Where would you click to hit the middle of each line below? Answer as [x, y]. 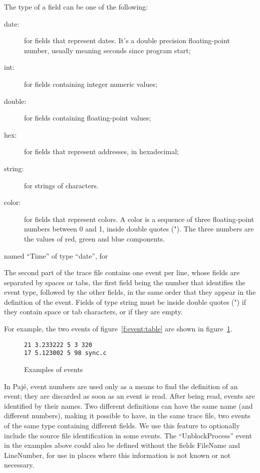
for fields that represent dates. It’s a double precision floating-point [127, 40]
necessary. [19, 465]
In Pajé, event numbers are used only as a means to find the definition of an [121, 386]
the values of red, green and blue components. [95, 238]
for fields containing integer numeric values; [91, 84]
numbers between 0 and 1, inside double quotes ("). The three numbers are [139, 229]
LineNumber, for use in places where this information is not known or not [117, 455]
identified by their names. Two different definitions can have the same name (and [128, 405]
